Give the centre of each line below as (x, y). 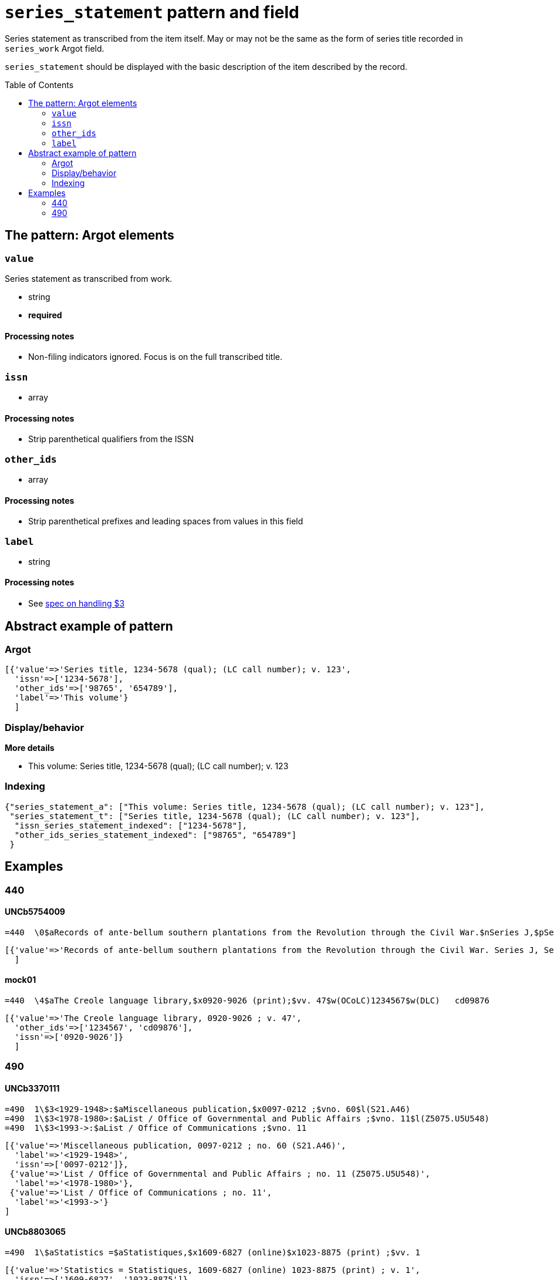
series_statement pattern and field (152, 12)
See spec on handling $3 (77, 604)
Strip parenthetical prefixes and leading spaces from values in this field (166, 521)
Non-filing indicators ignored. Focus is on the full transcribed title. (155, 357)
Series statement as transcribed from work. (89, 278)
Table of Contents (39, 85)
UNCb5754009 (35, 912)
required (45, 315)
